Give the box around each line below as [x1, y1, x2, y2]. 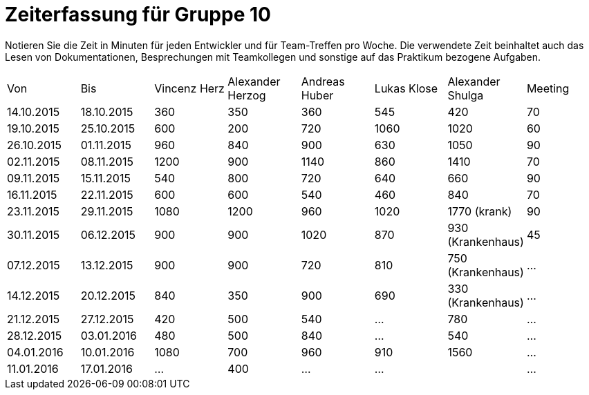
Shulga [447, 88, 484, 102]
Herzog [227, 88, 266, 102]
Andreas [301, 74, 345, 88]
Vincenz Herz [154, 81, 225, 95]
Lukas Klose [374, 81, 438, 95]
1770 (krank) [447, 204, 512, 218]
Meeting [526, 81, 570, 95]
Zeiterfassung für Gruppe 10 [5, 3, 271, 26]
